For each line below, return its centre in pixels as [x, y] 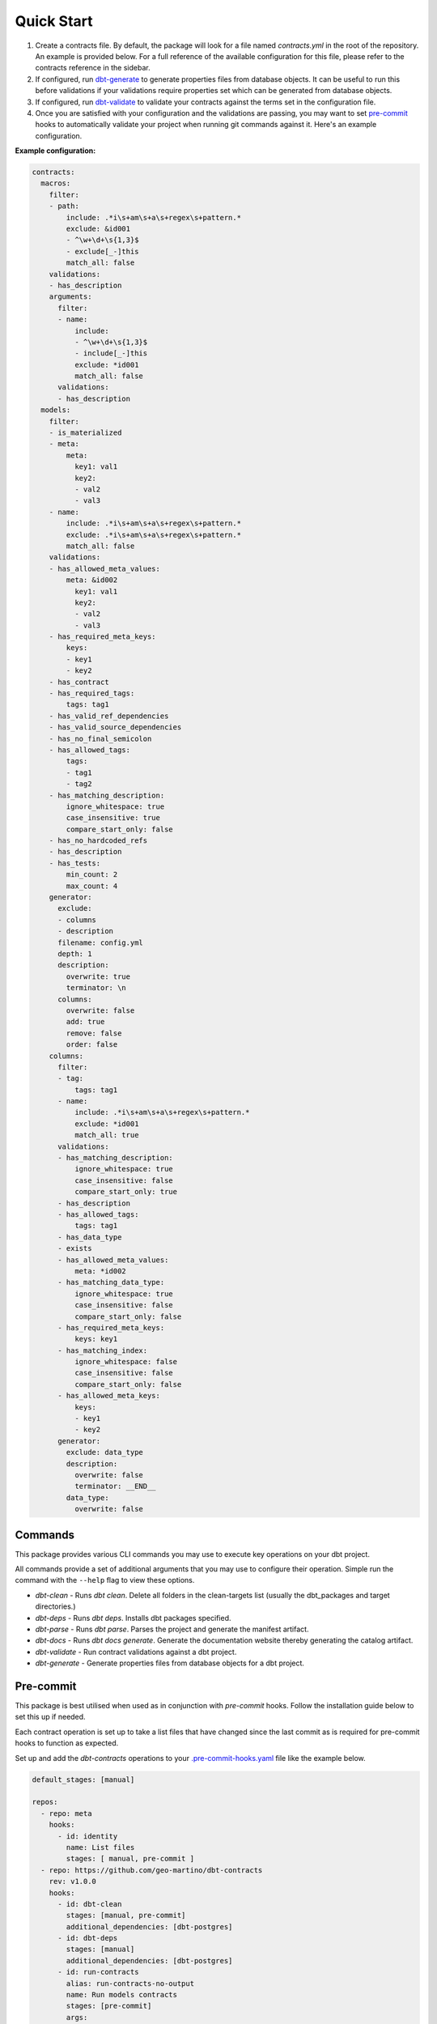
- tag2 [79, 784]
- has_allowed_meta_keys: [109, 1396]
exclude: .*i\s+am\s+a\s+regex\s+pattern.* [154, 535]
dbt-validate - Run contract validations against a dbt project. [136, 1652]
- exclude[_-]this [102, 251]
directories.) [55, 1606]
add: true [85, 1022]
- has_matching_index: [103, 1350]
